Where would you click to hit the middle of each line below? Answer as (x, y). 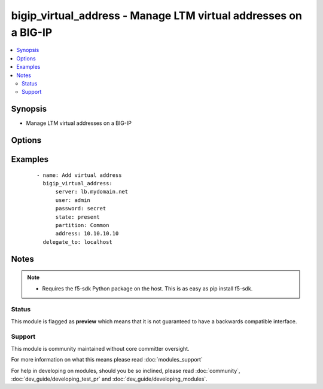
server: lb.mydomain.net (92, 192)
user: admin (73, 200)
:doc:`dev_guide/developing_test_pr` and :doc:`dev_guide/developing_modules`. (109, 379)
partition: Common (82, 225)
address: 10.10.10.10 (87, 234)
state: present (77, 217)
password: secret (81, 209)
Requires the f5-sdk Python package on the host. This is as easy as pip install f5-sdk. (147, 288)
